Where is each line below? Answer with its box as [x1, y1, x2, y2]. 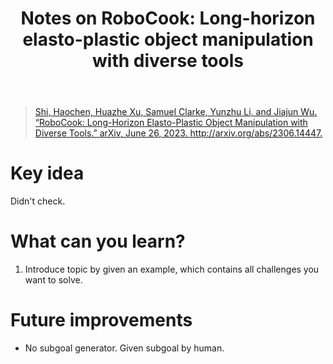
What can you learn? [10, 230, 186, 253]
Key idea [10, 162, 85, 185]
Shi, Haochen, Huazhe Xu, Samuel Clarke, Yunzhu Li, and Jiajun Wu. [34, 106, 318, 118]
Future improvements [10, 309, 193, 332]
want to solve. [24, 274, 83, 286]
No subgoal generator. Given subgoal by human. [24, 342, 225, 354]
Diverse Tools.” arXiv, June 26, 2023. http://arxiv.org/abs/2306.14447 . [34, 127, 323, 139]
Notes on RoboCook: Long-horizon [20, 7, 316, 30]
